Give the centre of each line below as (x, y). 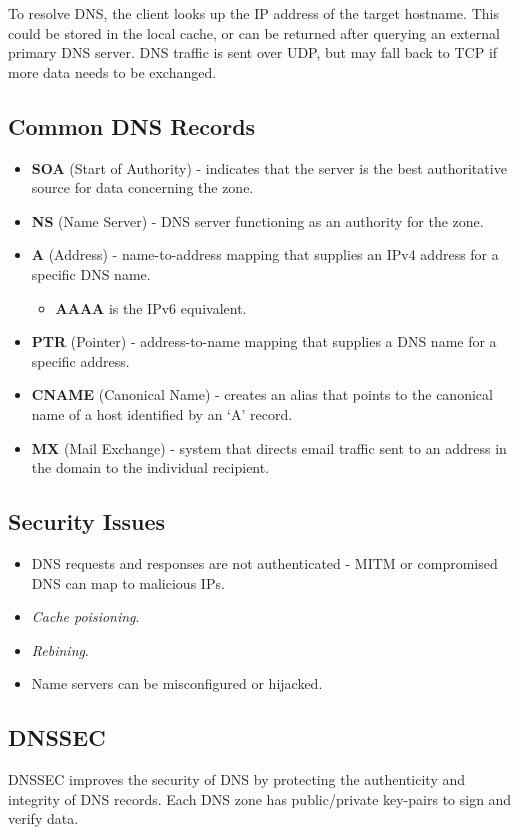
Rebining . (60, 649)
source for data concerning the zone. (142, 187)
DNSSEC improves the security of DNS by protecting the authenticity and (237, 779)
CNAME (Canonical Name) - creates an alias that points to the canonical (262, 394)
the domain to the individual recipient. (150, 467)
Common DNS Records (132, 125)
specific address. (80, 360)
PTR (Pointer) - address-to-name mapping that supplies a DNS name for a (264, 341)
